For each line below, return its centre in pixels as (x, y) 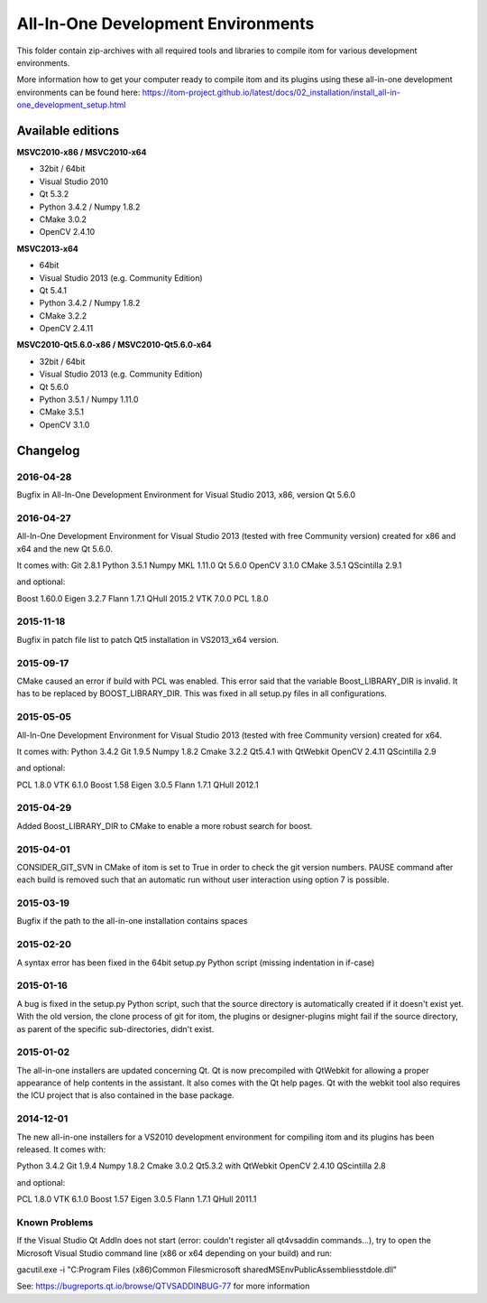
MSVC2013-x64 (47, 248)
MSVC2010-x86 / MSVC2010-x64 (82, 153)
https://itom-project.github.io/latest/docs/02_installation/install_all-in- (271, 92)
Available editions (68, 130)
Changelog (48, 450)
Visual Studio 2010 (74, 181)
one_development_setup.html (71, 105)
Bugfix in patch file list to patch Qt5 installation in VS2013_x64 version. (148, 639)
